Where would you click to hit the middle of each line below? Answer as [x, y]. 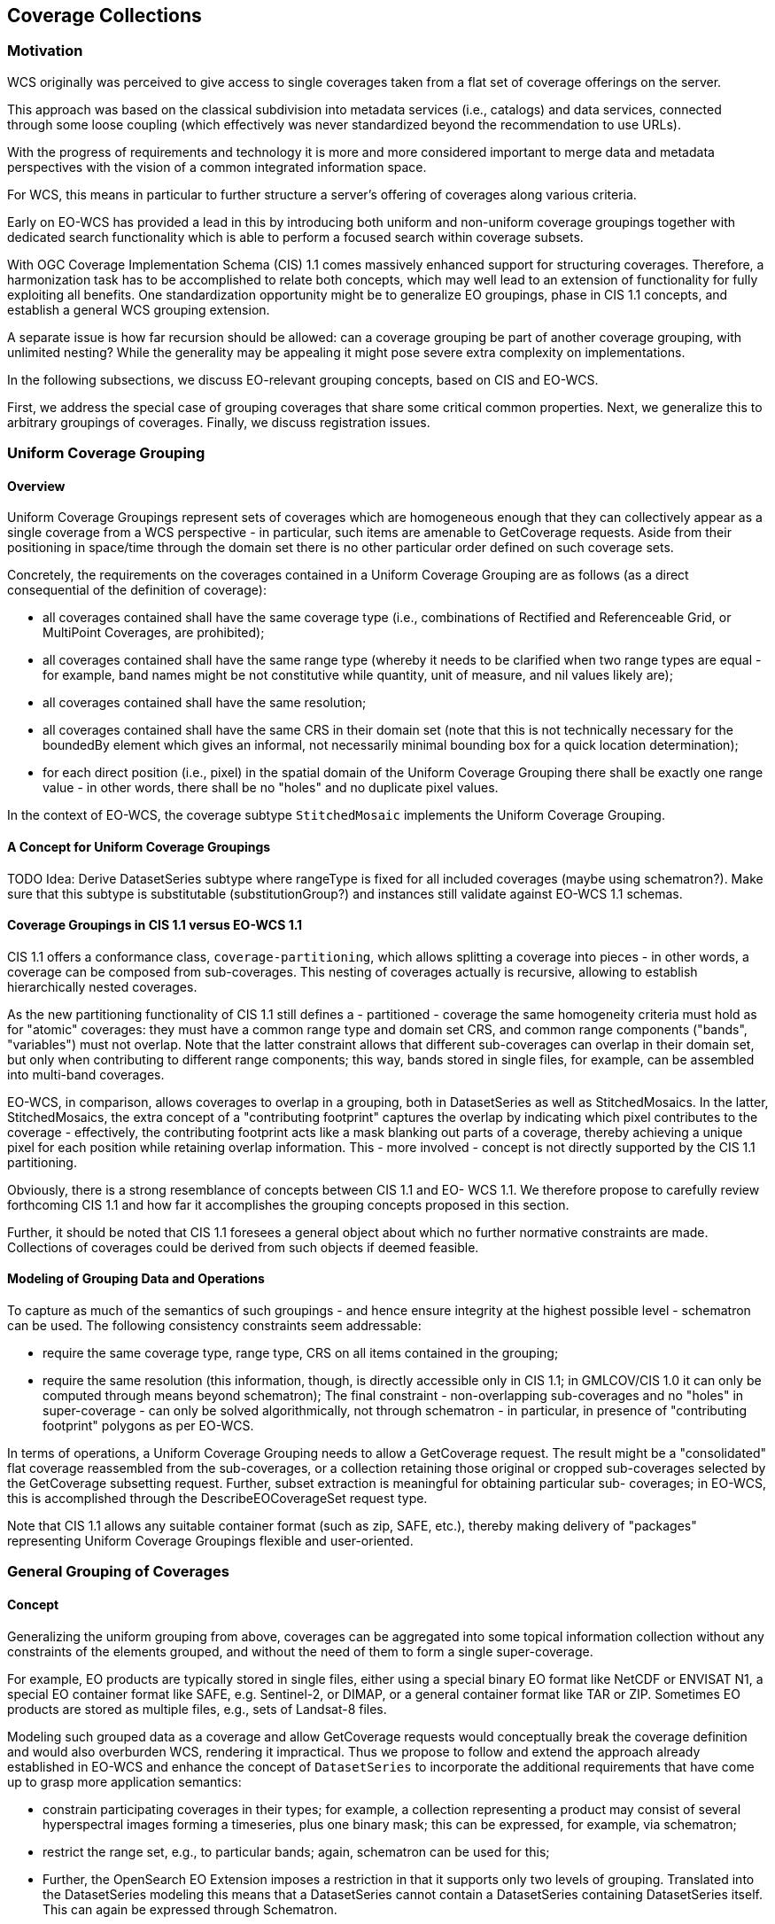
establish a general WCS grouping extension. [139, 309]
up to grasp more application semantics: [124, 1781]
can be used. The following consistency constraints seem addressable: [214, 1326]
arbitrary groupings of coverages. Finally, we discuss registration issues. [219, 422]
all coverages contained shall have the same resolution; [205, 703]
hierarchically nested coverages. [102, 986]
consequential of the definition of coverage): [137, 590]
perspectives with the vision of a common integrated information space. [217, 167]
